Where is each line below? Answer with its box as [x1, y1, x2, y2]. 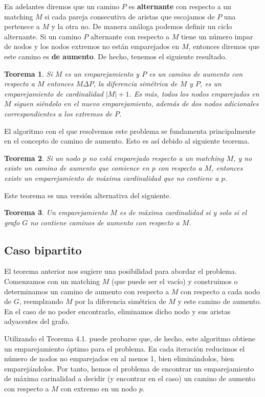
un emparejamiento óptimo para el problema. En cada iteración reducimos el [4, 343, 245, 354]
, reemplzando [19, 296, 63, 307]
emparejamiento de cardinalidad [4, 88, 103, 99]
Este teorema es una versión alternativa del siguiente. [4, 190, 171, 200]
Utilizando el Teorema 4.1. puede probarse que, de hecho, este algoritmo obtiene [4, 333, 256, 344]
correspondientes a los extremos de [4, 108, 112, 119]
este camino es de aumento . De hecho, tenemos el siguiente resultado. [4, 51, 227, 61]
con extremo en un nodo [60, 383, 137, 394]
